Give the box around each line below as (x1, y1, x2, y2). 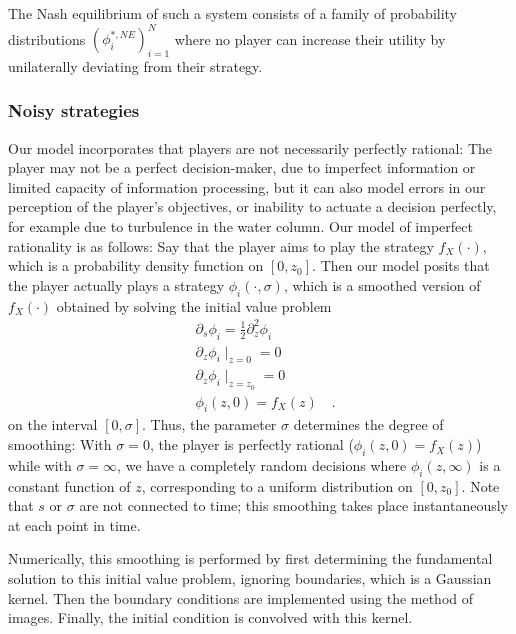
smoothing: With (8, 434, 112, 455)
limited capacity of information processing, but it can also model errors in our (8, 176, 486, 197)
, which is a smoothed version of (283, 274, 481, 295)
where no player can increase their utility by (174, 28, 446, 49)
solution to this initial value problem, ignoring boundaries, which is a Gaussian (8, 568, 492, 589)
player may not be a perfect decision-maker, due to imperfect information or (8, 157, 476, 178)
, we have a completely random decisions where (117, 454, 407, 475)
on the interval (8, 414, 98, 435)
